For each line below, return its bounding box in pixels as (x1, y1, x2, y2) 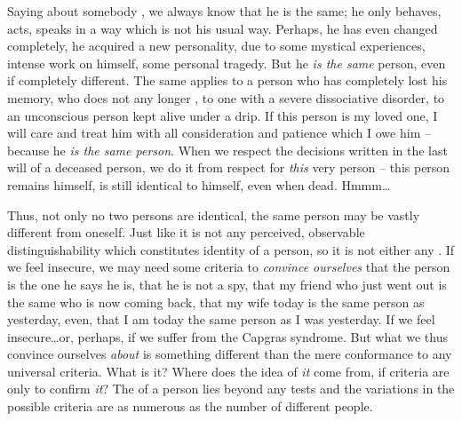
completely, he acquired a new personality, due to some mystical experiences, (7, 36, 426, 55)
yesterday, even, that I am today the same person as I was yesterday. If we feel (7, 310, 435, 329)
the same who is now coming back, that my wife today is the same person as (7, 292, 425, 311)
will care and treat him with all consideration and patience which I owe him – (7, 123, 431, 142)
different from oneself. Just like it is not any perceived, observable (7, 223, 365, 242)
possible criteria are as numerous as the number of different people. (7, 397, 373, 416)
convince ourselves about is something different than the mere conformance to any (7, 345, 452, 363)
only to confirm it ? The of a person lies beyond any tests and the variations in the (7, 379, 455, 398)
